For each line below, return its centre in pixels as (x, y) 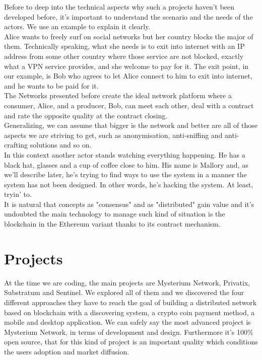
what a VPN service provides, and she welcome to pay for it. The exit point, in (126, 66)
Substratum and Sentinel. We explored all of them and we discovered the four (124, 292)
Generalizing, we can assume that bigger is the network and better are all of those (131, 125)
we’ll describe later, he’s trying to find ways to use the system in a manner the (125, 174)
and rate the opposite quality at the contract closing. (86, 115)
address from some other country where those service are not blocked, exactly (124, 56)
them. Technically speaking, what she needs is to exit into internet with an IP (124, 46)
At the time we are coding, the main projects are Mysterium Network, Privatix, (127, 282)
